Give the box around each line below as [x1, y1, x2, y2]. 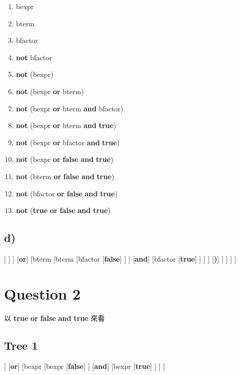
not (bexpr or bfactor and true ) [16, 137, 120, 147]
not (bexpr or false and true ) [16, 154, 113, 164]
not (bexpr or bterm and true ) [16, 120, 116, 131]
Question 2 [4, 283, 81, 304]
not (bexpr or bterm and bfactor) [16, 103, 124, 113]
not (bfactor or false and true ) [16, 188, 118, 198]
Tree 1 [4, 337, 38, 353]
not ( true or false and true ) [16, 205, 111, 216]
